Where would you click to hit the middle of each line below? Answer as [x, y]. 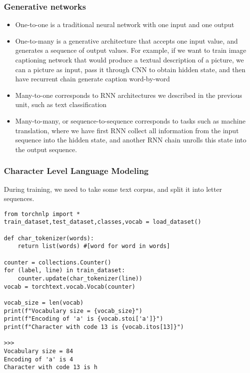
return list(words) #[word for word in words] [94, 246]
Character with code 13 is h [51, 367]
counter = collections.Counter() [58, 262]
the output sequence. [46, 149]
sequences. [19, 198]
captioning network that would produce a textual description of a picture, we [130, 60]
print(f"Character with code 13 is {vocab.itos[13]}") [94, 327]
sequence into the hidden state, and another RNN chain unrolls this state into [131, 140]
